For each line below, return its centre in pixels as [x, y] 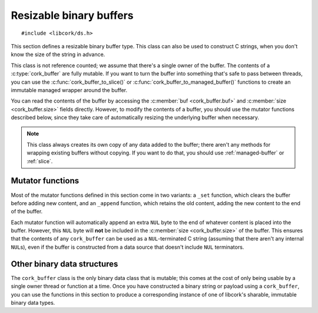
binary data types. [33, 302]
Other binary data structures [64, 264]
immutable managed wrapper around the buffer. [69, 90]
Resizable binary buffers [72, 15]
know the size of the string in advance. [58, 55]
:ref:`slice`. [40, 161]
